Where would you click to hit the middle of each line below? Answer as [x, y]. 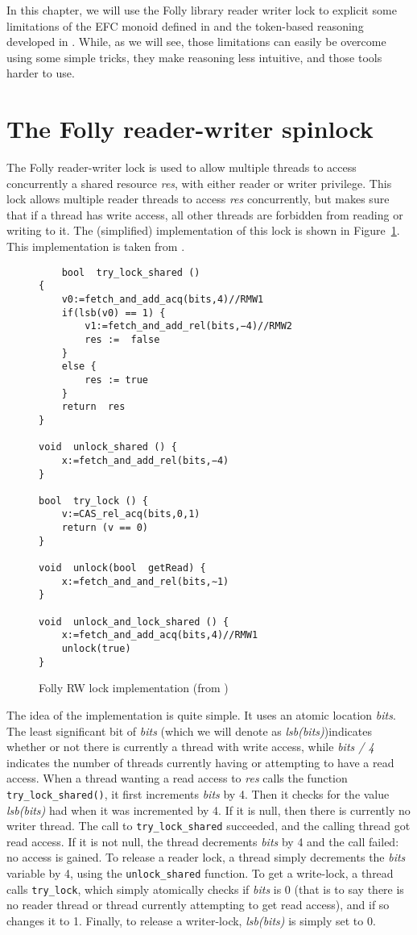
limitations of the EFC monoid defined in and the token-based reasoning [185, 25]
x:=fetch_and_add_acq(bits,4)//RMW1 [160, 635]
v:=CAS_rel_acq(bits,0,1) [131, 514]
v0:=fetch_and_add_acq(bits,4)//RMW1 [163, 299]
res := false [122, 339]
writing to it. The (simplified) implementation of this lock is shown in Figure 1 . [203, 230]
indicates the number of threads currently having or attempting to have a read [200, 762]
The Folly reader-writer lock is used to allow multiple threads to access [182, 167]
